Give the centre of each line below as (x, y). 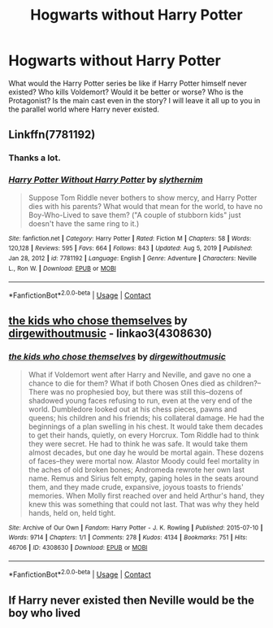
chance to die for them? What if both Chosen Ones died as (126, 383)
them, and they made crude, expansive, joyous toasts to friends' (136, 486)
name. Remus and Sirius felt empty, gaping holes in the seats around (143, 478)
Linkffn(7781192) (52, 135)
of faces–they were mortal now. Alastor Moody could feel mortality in (144, 460)
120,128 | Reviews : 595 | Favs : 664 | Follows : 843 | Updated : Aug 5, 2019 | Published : (131, 249)
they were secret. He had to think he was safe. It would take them (138, 443)
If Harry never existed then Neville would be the (131, 600)
